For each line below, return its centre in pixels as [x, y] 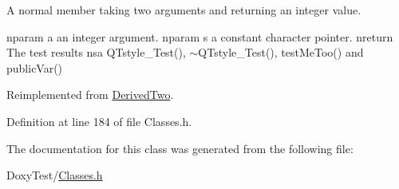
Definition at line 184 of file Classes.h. [99, 121]
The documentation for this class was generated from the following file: [180, 148]
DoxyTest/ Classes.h [55, 175]
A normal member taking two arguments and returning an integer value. [184, 10]
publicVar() [35, 67]
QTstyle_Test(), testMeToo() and [281, 52]
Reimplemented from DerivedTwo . [90, 94]
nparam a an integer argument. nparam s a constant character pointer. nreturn [200, 36]
